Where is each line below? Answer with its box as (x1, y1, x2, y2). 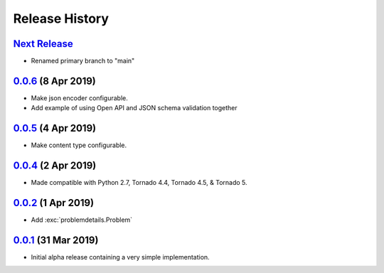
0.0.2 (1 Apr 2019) (13, 196, 95, 209)
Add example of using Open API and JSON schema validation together (31, 104, 238, 112)
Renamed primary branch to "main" (31, 57, 135, 65)
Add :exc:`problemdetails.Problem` (31, 215, 133, 224)
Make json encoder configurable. (31, 93, 128, 102)
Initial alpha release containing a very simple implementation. (31, 252, 210, 261)
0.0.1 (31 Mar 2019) (13, 234, 99, 246)
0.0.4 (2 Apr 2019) (13, 160, 97, 172)
